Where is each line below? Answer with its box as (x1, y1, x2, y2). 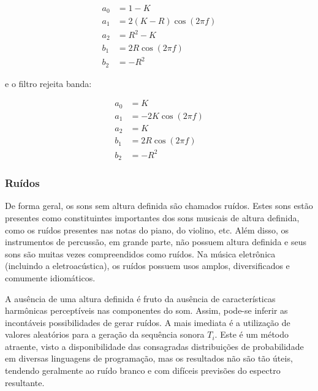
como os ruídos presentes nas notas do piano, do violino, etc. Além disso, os (5, 223, 289, 236)
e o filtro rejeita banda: (5, 77, 92, 89)
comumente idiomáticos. (5, 271, 96, 284)
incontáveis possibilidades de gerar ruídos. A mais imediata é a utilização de (5, 316, 290, 328)
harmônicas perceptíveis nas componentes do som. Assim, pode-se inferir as (5, 304, 288, 317)
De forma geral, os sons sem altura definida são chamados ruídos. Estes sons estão (5, 199, 313, 212)
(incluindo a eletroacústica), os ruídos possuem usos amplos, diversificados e (5, 259, 290, 272)
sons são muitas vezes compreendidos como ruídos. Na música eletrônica (5, 247, 276, 260)
